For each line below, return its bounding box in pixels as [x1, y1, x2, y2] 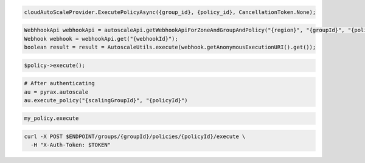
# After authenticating [24, 80, 96, 87]
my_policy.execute [24, 115, 79, 122]
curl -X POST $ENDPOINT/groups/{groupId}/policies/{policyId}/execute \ [24, 133, 246, 140]
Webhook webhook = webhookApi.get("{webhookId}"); [24, 35, 179, 42]
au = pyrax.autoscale [24, 88, 89, 95]
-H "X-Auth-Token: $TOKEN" [30, 142, 111, 148]
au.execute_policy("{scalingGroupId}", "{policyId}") [24, 97, 188, 103]
